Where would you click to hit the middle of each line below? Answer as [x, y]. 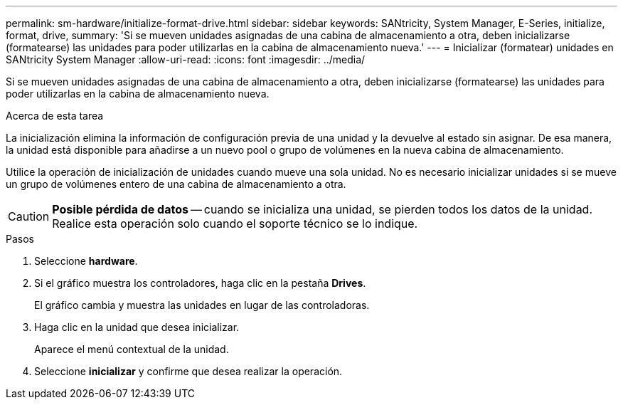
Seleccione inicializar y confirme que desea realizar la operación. [188, 371]
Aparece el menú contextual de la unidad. [132, 349]
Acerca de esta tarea [55, 116]
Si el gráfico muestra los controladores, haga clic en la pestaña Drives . [200, 283]
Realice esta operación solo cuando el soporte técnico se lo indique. [235, 223]
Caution [29, 216]
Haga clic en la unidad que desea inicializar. [137, 327]
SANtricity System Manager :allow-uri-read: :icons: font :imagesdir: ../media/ [186, 59]
